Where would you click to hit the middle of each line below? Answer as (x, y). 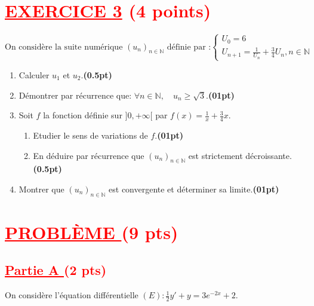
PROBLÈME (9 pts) (92, 232)
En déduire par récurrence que (89, 155)
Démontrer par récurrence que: (75, 95)
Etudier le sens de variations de (90, 135)
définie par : (189, 47)
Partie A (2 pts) (56, 270)
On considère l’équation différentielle (72, 295)
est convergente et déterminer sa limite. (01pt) (194, 189)
